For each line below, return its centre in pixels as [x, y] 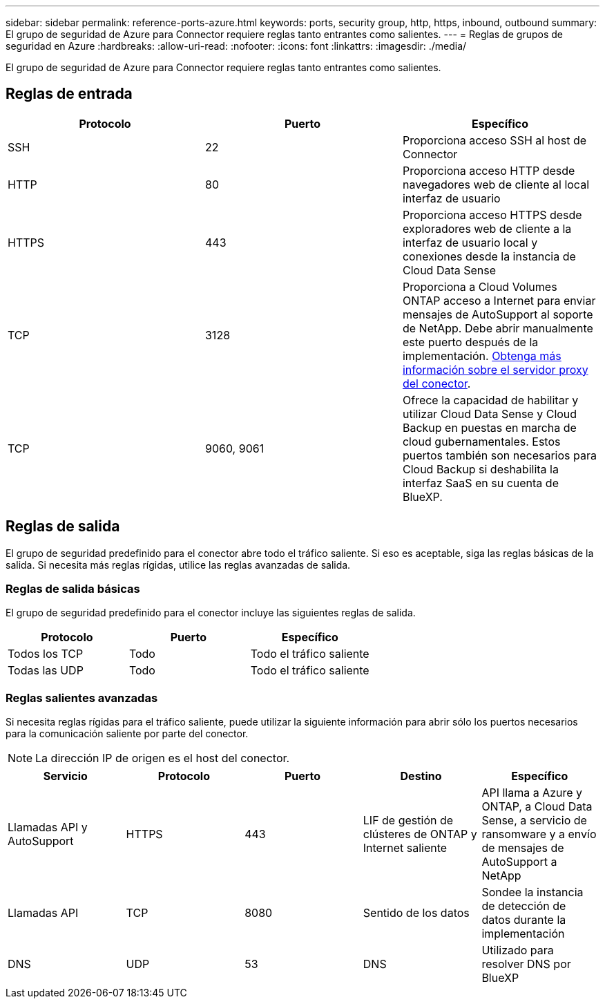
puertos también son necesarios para [499, 455]
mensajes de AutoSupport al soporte [498, 314]
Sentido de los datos [416, 913]
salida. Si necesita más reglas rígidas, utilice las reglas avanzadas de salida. [178, 565]
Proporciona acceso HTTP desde [489, 170]
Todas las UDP [46, 671]
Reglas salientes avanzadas [82, 698]
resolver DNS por [526, 964]
